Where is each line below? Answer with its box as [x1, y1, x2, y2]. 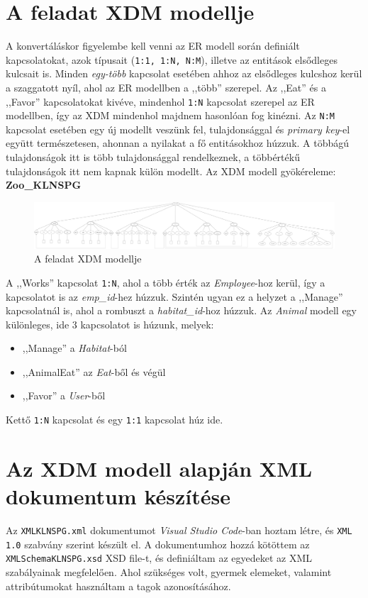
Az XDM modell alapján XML [6, 453, 313, 482]
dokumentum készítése [6, 482, 230, 511]
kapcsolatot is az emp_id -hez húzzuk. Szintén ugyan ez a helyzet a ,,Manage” [6, 289, 343, 304]
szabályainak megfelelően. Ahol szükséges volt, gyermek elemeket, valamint [6, 565, 332, 580]
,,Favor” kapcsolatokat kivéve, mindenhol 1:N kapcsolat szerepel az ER [6, 94, 315, 109]
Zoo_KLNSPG [6, 177, 82, 192]
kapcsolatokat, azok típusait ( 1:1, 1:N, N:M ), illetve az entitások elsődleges [6, 52, 338, 67]
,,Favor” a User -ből [22, 388, 106, 403]
